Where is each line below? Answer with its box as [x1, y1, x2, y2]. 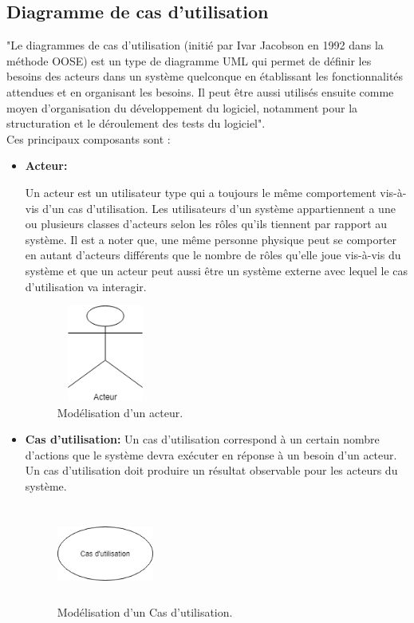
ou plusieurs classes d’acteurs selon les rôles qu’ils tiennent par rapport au [25, 215, 388, 232]
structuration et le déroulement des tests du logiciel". [6, 115, 266, 132]
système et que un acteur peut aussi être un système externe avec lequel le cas [25, 262, 408, 278]
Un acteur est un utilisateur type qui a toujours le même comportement [25, 183, 377, 200]
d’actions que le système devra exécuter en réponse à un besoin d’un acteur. [25, 446, 397, 463]
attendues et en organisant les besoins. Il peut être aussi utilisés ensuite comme [6, 83, 394, 100]
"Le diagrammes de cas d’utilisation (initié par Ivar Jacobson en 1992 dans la [6, 37, 384, 53]
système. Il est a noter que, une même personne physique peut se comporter [25, 231, 397, 247]
